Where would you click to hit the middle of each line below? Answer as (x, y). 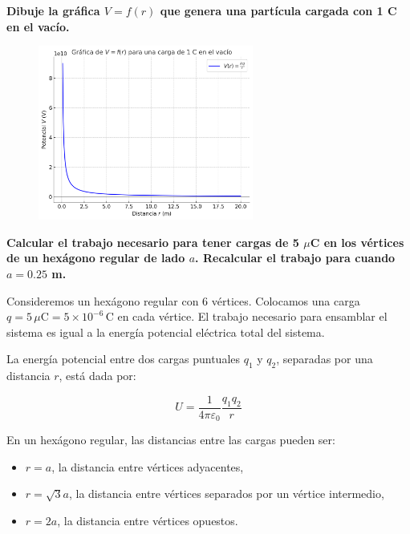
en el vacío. (38, 26)
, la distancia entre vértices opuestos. (148, 521)
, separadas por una (325, 359)
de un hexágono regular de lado (96, 258)
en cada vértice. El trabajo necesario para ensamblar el (252, 316)
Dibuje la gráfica (53, 10)
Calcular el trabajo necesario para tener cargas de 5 (153, 242)
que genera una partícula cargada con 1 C (278, 10)
